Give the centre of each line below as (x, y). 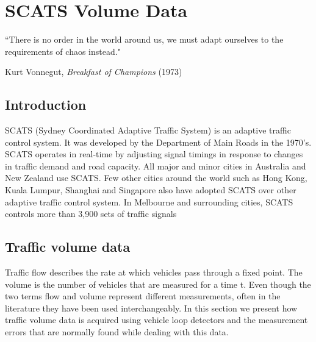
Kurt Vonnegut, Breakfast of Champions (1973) (94, 72)
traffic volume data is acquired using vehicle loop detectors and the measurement (156, 320)
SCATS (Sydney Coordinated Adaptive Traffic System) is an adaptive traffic (148, 130)
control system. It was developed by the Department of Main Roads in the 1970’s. (158, 142)
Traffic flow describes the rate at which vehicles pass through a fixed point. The (154, 272)
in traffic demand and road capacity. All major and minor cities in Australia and (156, 166)
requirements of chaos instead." (63, 51)
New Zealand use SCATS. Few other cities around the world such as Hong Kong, (156, 178)
